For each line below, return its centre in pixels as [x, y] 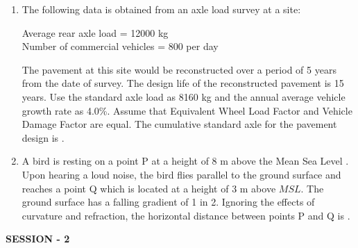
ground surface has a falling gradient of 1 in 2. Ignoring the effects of [168, 202]
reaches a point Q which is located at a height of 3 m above [149, 188]
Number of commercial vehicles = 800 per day [120, 46]
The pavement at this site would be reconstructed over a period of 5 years [179, 69]
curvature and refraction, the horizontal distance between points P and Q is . [186, 215]
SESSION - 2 [38, 239]
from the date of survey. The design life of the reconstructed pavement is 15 [183, 83]
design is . [43, 137]
